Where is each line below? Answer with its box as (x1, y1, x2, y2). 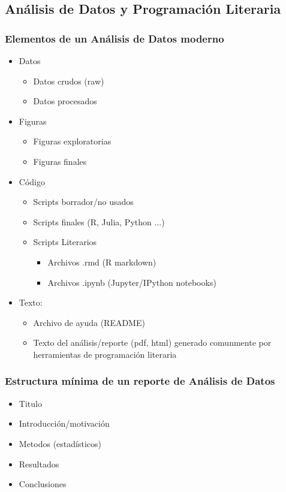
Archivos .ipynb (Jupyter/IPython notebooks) (47, 276, 216, 288)
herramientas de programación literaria (33, 348, 177, 360)
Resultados (19, 457, 59, 470)
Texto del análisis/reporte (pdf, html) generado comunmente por (33, 336, 272, 349)
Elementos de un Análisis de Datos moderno (5, 31, 224, 46)
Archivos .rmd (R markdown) (47, 255, 156, 268)
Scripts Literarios (33, 236, 97, 248)
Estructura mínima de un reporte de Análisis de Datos (5, 373, 275, 388)
